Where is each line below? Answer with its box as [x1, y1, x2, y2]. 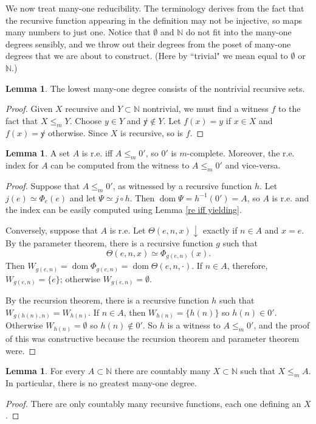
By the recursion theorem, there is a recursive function [5, 294, 209, 307]
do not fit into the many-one [185, 26, 292, 38]
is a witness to [167, 319, 221, 332]
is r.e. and [272, 191, 309, 204]
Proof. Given [5, 102, 53, 115]
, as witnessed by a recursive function [112, 179, 252, 192]
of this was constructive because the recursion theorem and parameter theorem [5, 332, 300, 344]
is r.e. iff [81, 147, 113, 159]
